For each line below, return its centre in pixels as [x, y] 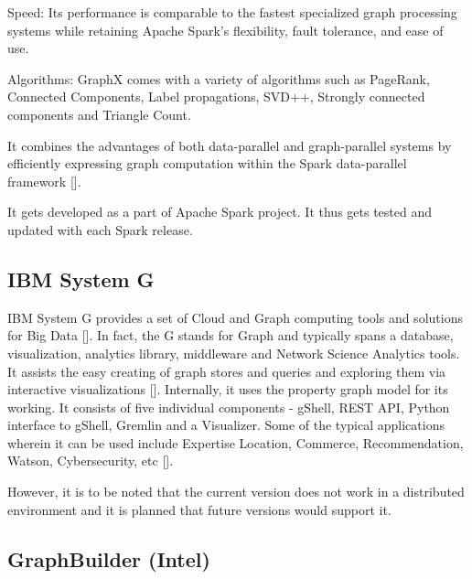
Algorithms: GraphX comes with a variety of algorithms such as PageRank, [219, 78]
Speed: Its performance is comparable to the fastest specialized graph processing [232, 12]
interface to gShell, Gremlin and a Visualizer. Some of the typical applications [226, 425]
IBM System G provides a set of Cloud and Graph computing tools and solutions [235, 317]
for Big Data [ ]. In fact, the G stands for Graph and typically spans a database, [231, 335]
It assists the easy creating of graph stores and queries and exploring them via [227, 371]
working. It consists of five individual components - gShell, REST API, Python [229, 407]
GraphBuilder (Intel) [109, 558]
